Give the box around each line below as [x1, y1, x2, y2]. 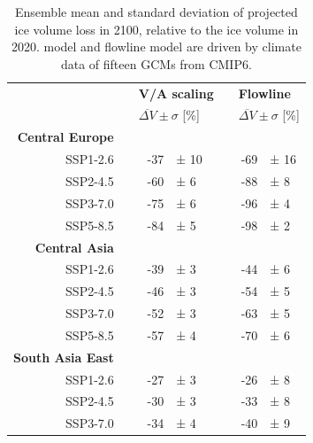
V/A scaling [138, 83, 214, 102]
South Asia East [13, 347, 114, 366]
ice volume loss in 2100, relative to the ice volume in [14, 19, 299, 38]
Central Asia [34, 237, 114, 256]
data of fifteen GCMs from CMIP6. [60, 54, 252, 73]
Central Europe [17, 128, 114, 146]
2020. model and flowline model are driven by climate [11, 37, 302, 56]
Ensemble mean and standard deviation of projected [15, 3, 298, 20]
